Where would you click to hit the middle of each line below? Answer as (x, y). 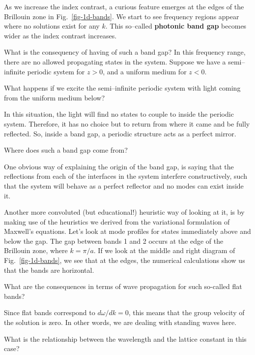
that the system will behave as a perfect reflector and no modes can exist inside (124, 185)
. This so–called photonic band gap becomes (176, 26)
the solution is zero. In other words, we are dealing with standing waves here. (120, 322)
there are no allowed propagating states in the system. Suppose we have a (115, 61)
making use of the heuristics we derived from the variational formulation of (117, 221)
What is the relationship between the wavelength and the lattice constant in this (125, 339)
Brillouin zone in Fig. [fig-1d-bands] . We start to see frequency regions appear (122, 16)
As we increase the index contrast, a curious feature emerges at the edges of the (124, 6)
